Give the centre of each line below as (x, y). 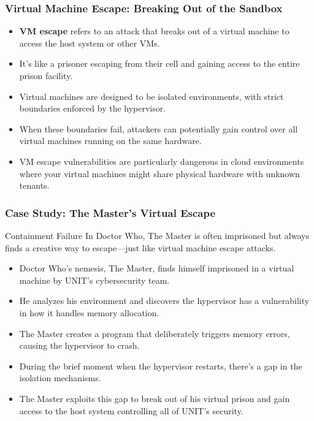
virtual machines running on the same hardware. (110, 141)
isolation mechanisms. (60, 378)
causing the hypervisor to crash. (79, 345)
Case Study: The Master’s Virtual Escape (110, 212)
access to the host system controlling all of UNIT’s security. (131, 410)
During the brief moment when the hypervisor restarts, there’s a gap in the (161, 366)
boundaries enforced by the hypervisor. (93, 108)
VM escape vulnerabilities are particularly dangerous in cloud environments (162, 161)
